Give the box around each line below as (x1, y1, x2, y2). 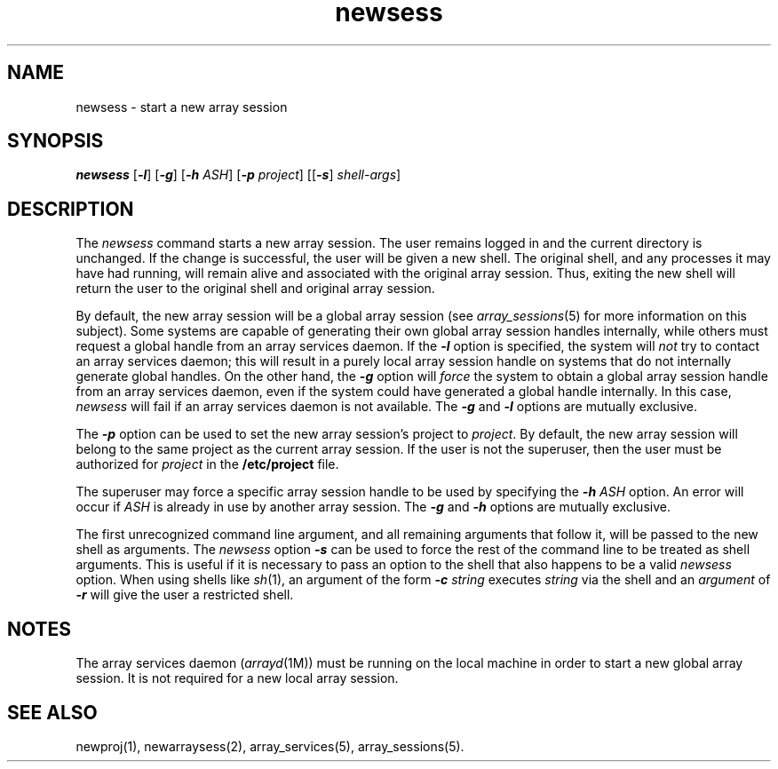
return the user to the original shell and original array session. (75, 281, 435, 297)
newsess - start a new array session (75, 99, 288, 115)
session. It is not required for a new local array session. (75, 670, 399, 686)
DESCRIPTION (7, 197, 134, 220)
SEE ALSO (7, 701, 98, 724)
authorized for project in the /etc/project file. (75, 456, 339, 472)
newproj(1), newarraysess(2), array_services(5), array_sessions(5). (75, 738, 464, 754)
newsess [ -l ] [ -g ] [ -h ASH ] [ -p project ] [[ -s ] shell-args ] (75, 167, 401, 183)
